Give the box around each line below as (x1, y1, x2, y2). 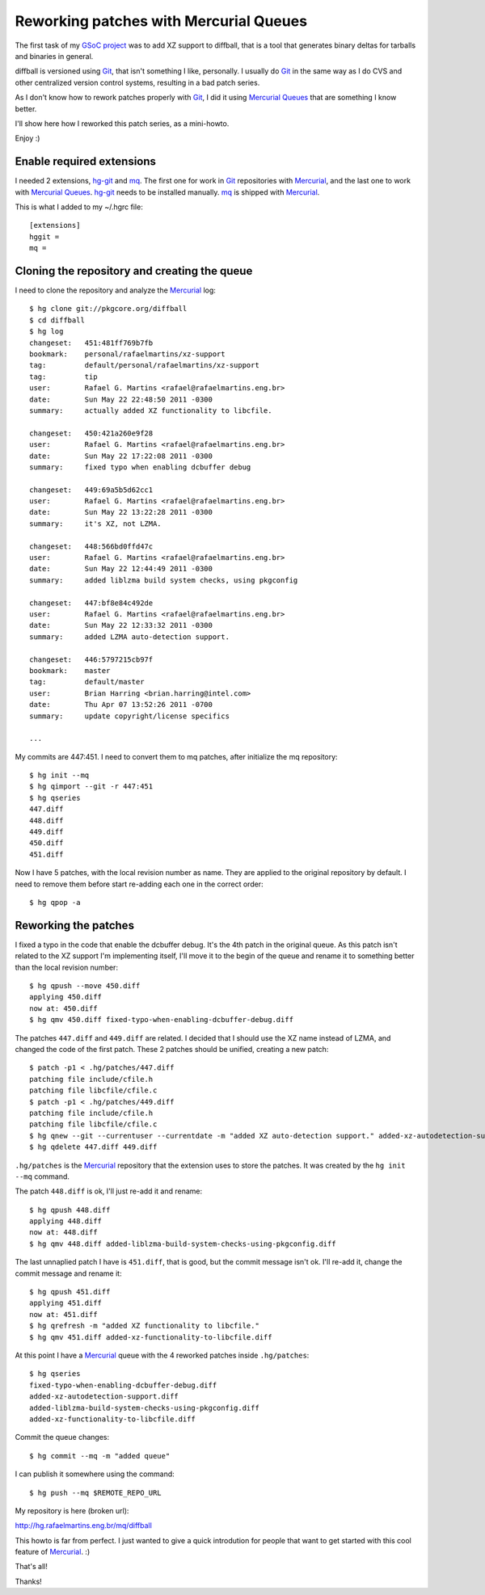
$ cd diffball (29, 315, 85, 325)
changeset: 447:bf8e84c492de (29, 598, 154, 608)
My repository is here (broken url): (15, 1505, 129, 1515)
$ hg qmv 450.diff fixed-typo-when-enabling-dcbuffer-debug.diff (29, 1015, 294, 1025)
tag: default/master (29, 677, 145, 687)
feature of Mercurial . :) (15, 1547, 91, 1557)
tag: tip (29, 372, 98, 381)
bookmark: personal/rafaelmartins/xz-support (29, 350, 226, 359)
